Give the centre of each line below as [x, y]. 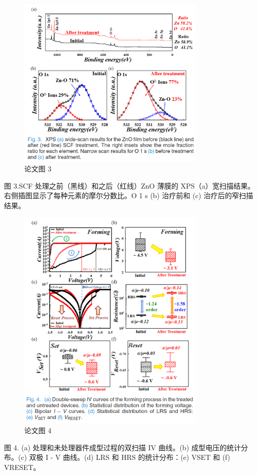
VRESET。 [22, 467]
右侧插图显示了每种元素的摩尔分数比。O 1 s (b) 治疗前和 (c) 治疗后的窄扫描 [129, 195]
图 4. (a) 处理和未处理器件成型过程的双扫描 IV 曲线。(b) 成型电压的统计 [122, 447]
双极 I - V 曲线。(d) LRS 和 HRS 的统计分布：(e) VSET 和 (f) [130, 457]
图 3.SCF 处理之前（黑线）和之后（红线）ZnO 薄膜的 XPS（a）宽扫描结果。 [130, 185]
